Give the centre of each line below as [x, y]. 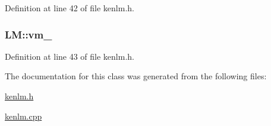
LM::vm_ [29, 34]
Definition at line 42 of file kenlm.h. [70, 8]
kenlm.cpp [23, 116]
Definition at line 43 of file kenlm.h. [70, 56]
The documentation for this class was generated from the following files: [136, 76]
